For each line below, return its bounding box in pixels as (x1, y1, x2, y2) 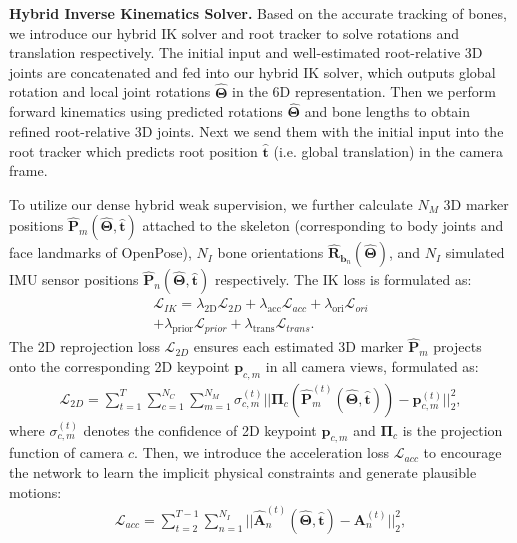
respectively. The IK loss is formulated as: (214, 269, 472, 290)
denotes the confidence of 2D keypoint (83, 419, 317, 440)
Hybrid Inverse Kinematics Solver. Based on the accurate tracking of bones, (9, 3, 507, 23)
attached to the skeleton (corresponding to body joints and (142, 215, 504, 236)
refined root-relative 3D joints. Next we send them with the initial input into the (9, 121, 504, 141)
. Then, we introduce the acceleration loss (134, 442, 390, 463)
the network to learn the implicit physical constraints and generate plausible (9, 462, 477, 483)
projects (433, 336, 482, 357)
